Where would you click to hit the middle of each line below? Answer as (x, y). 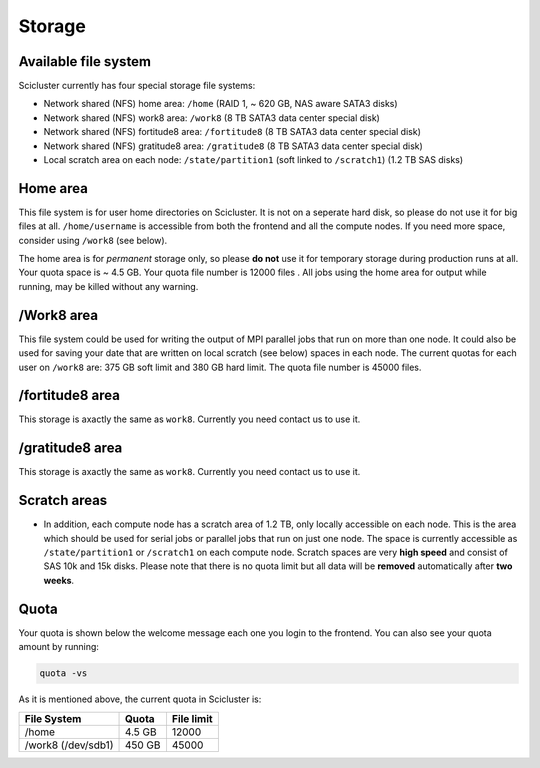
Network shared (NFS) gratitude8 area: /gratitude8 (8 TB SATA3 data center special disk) (233, 146)
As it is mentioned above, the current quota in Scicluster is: (140, 699)
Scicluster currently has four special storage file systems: (137, 86)
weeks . (59, 580)
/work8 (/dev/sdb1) (69, 745)
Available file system (85, 61)
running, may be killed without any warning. (108, 286)
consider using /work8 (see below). (93, 240)
